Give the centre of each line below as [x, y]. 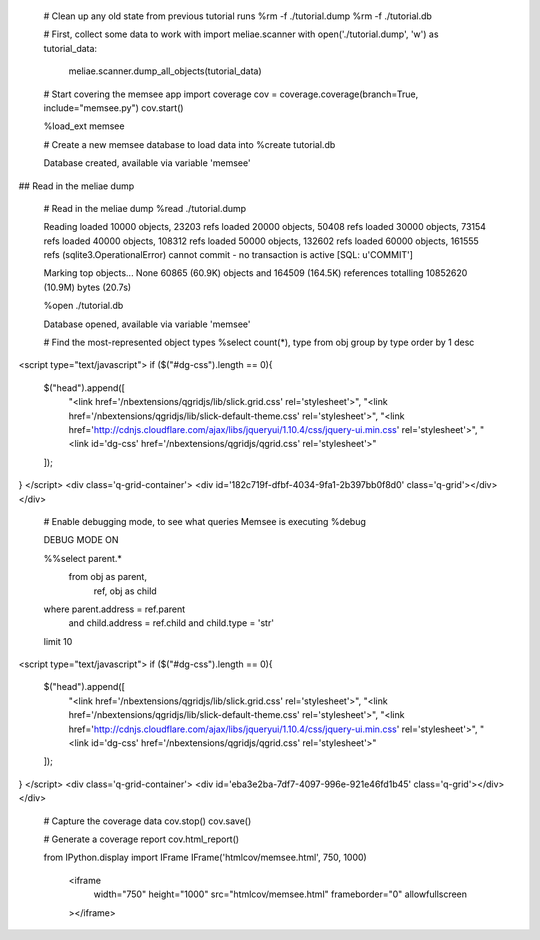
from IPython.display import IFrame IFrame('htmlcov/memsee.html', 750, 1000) [205, 857]
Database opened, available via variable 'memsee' [147, 324]
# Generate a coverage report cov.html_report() [141, 839]
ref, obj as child [125, 591]
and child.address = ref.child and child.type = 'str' [171, 623]
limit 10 [58, 641]
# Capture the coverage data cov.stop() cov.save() [147, 821]
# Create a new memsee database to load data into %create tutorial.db [189, 144]
